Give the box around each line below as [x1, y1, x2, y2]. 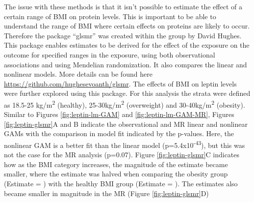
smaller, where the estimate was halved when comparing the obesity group [4, 169, 228, 179]
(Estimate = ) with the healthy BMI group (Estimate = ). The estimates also [4, 178, 238, 188]
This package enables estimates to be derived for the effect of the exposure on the [4, 40, 250, 50]
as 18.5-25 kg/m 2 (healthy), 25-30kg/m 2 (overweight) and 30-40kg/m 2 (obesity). [4, 98, 245, 110]
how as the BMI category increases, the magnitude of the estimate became [4, 159, 228, 169]
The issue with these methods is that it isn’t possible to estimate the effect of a [4, 1, 242, 11]
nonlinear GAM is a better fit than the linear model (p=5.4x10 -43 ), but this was [4, 138, 245, 150]
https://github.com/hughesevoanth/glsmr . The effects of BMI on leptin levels [4, 78, 237, 88]
